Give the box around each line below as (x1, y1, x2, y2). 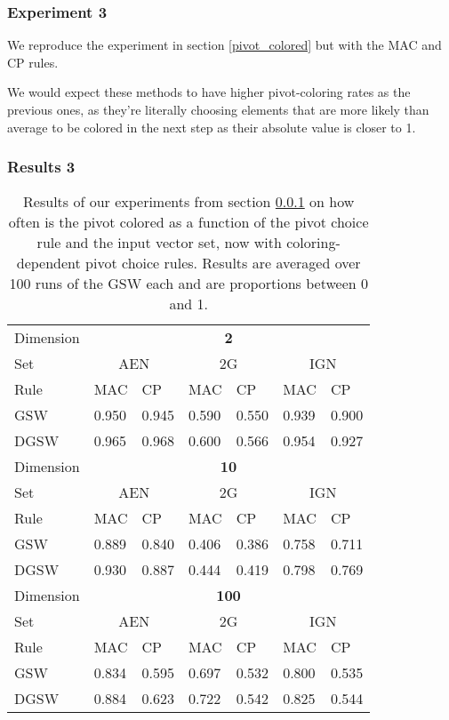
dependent (16, 252, 81, 274)
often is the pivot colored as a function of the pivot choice (8, 212, 369, 233)
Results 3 (7, 156, 76, 178)
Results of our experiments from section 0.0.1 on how (23, 191, 355, 212)
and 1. (169, 293, 208, 315)
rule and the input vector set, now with (36, 232, 282, 253)
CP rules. (7, 52, 59, 71)
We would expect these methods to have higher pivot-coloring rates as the (7, 83, 411, 101)
